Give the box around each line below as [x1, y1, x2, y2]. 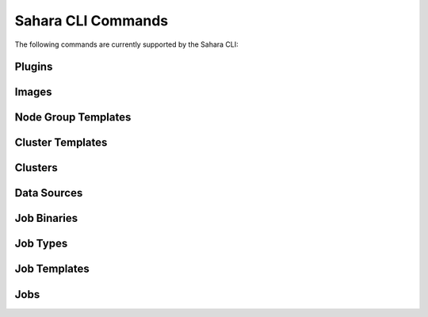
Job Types [14, 237, 68, 250]
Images [14, 86, 52, 99]
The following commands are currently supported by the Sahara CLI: [14, 40, 239, 49]
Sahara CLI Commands [14, 12, 169, 29]
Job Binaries [14, 212, 78, 225]
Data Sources [14, 186, 83, 200]
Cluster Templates [14, 136, 108, 150]
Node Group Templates [14, 111, 132, 124]
